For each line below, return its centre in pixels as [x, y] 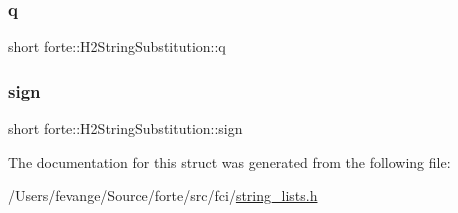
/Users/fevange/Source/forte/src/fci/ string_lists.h [163, 195]
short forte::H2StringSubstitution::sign [125, 128]
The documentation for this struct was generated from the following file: [229, 161]
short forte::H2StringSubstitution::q [117, 46]
